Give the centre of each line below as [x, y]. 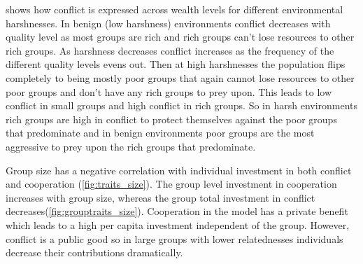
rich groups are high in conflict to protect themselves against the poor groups [171, 119]
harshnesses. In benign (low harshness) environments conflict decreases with [168, 23]
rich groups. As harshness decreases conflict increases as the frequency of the [170, 50]
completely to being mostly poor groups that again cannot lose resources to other [180, 77]
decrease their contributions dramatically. [94, 252]
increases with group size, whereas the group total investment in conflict [161, 197]
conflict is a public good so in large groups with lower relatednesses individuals [175, 238]
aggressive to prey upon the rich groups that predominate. [131, 146]
